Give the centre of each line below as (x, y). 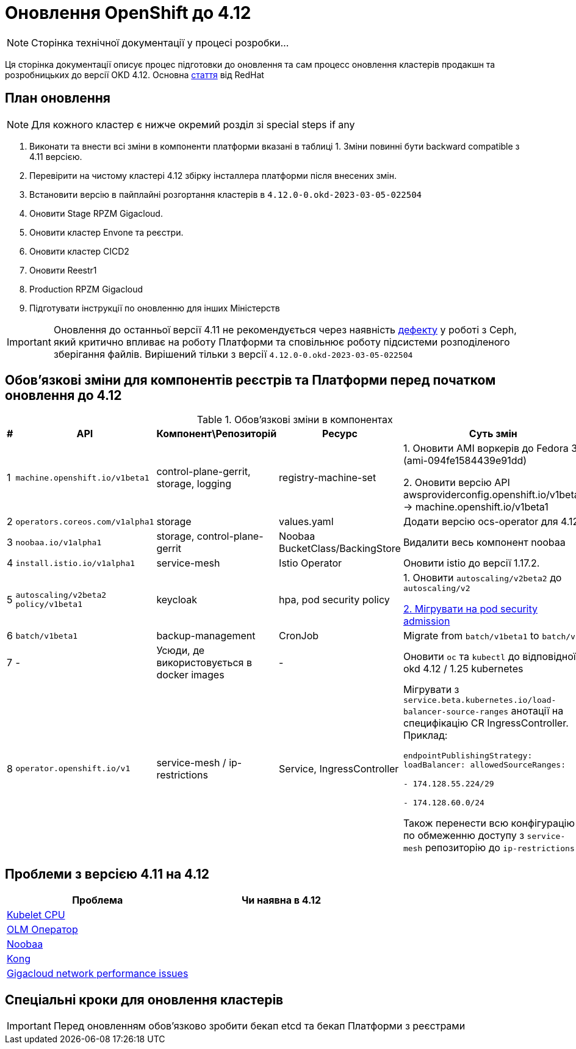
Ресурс (340, 434)
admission (427, 621)
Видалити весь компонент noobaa (484, 543)
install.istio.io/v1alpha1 (75, 563)
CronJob (299, 636)
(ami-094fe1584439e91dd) (465, 461)
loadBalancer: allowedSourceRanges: (484, 765)
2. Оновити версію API (456, 483)
